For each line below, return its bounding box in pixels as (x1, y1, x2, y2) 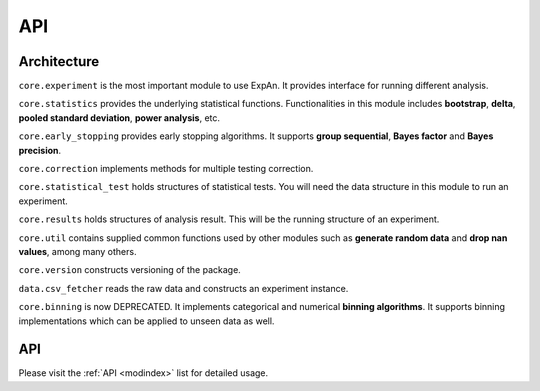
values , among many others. (18, 245, 137, 257)
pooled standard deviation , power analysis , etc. (18, 111, 220, 124)
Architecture (18, 53, 100, 70)
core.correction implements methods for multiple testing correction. (18, 163, 314, 175)
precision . (18, 144, 62, 156)
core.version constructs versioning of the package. (18, 264, 242, 276)
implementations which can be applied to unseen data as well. (18, 315, 275, 327)
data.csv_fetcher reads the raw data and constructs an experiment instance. (18, 282, 349, 294)
